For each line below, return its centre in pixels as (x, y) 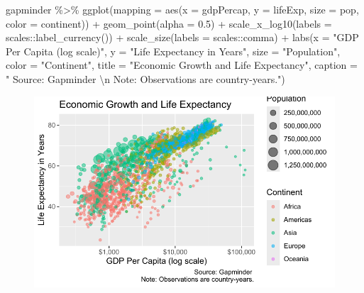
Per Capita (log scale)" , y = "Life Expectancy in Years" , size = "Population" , (173, 51)
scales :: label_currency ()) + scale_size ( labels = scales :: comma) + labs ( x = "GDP (182, 37)
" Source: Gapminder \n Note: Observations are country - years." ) (145, 78)
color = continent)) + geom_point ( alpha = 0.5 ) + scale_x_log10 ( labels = (169, 23)
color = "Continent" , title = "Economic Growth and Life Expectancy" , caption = (182, 65)
